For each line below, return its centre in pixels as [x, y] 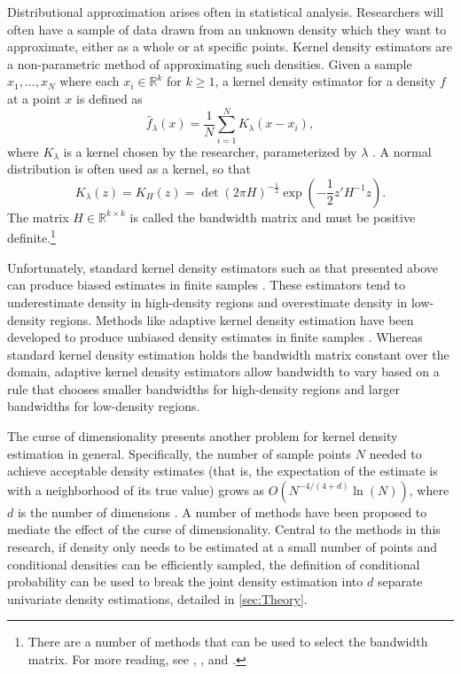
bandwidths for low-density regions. [104, 406]
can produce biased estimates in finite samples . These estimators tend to [207, 285]
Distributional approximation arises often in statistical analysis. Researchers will [226, 12]
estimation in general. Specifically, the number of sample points [180, 453]
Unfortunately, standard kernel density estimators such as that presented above [223, 267]
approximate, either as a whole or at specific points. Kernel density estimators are [230, 46]
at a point [34, 98]
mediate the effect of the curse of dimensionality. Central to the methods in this [224, 529]
